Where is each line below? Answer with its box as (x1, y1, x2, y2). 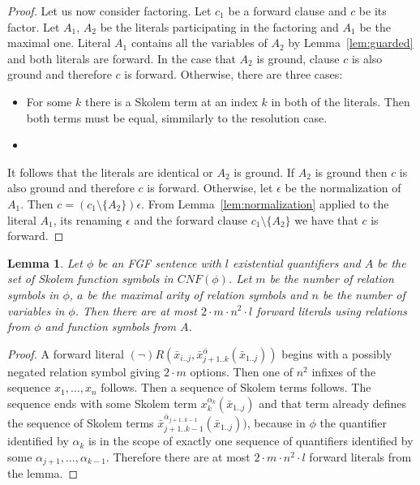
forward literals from (309, 448, 412, 465)
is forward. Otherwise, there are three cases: (124, 66, 343, 83)
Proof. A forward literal (7, 345, 124, 362)
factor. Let (7, 18, 60, 35)
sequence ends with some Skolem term (7, 394, 197, 411)
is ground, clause (256, 49, 340, 67)
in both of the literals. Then (271, 92, 410, 109)
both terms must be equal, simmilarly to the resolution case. (26, 109, 328, 126)
